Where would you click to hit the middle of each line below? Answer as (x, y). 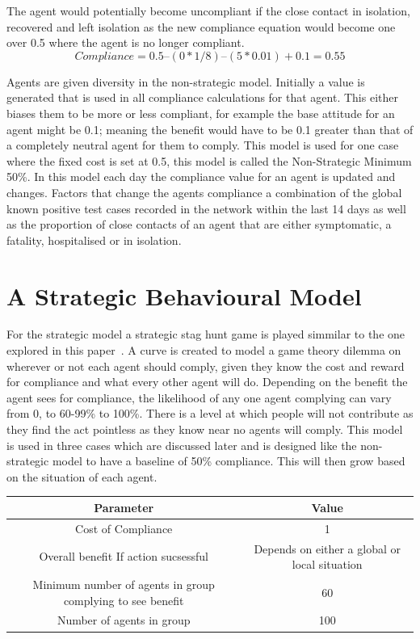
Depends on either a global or (328, 548)
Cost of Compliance (124, 528)
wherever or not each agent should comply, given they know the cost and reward (206, 366)
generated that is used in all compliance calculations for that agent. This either (202, 97)
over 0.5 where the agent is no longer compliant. (126, 42)
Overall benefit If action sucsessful (124, 556)
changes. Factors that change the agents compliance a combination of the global (204, 192)
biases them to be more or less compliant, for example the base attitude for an (201, 113)
